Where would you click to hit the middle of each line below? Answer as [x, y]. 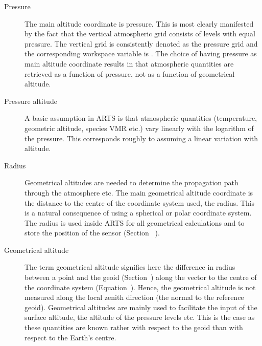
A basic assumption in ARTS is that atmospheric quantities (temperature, [141, 118]
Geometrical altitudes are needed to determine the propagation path [132, 182]
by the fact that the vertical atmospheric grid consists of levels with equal [140, 34]
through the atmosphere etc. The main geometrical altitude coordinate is [139, 192]
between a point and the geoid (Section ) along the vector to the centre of [141, 277]
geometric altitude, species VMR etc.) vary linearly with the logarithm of [139, 128]
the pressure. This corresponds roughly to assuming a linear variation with [141, 138]
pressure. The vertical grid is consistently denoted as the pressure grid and [141, 43]
